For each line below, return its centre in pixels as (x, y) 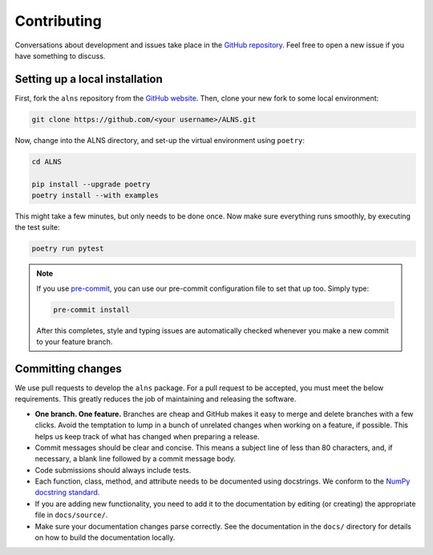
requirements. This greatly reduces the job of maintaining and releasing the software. (156, 399)
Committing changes (68, 368)
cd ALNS (47, 161)
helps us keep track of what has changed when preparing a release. (147, 436)
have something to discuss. (60, 55)
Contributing (58, 21)
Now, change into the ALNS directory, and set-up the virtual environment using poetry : (160, 140)
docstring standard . (67, 492)
